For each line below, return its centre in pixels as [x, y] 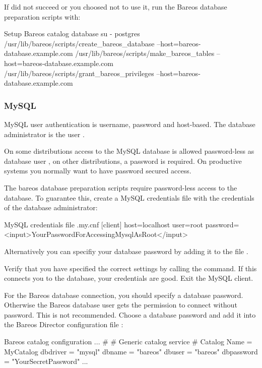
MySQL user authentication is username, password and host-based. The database [130, 124]
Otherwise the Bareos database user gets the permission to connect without [121, 305]
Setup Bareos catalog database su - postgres [72, 34]
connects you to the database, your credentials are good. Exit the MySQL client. [129, 278]
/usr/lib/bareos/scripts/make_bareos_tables [145, 53]
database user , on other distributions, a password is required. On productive [123, 161]
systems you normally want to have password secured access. [98, 171]
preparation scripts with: [42, 16]
